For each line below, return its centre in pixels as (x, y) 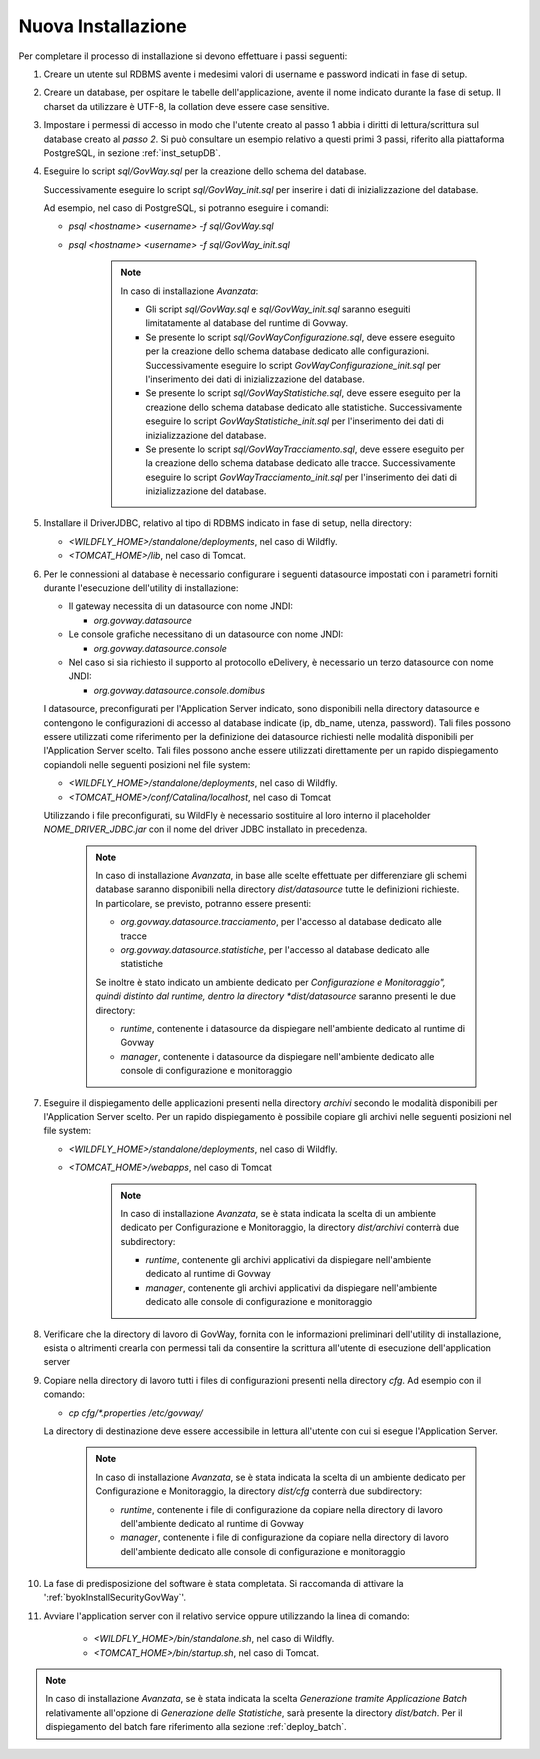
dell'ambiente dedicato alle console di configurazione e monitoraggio (263, 1551)
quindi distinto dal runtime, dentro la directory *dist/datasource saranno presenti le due (276, 996)
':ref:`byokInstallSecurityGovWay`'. (115, 1597)
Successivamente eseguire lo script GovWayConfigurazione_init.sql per (293, 365)
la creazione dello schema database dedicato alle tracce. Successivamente (300, 463)
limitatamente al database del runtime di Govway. (247, 323)
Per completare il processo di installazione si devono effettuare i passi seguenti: (183, 56)
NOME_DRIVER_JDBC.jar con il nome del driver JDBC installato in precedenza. (205, 829)
